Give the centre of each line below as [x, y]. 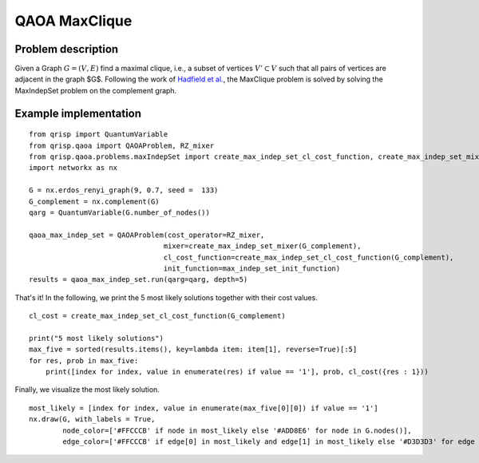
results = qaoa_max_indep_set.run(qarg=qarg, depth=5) [139, 280]
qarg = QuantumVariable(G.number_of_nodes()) [120, 212]
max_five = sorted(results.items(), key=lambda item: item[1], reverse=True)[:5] [193, 350]
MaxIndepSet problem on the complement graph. [96, 90]
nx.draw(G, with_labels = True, [92, 419]
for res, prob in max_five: [84, 360]
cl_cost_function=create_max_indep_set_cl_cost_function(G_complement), [309, 257]
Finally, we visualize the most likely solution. [87, 390]
